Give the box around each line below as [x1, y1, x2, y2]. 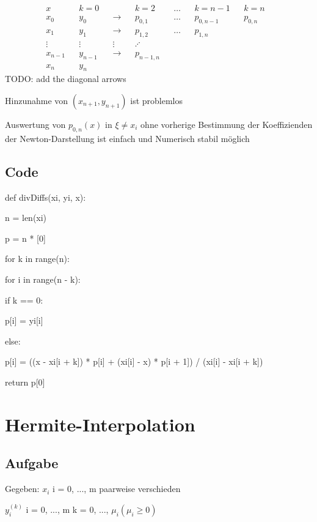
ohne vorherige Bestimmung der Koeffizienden [140, 117, 313, 130]
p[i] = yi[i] [5, 314, 43, 327]
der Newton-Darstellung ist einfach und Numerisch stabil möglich [5, 132, 250, 144]
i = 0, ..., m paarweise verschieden [53, 482, 181, 495]
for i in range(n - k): [5, 272, 81, 285]
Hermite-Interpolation [5, 411, 195, 436]
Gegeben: [5, 482, 40, 495]
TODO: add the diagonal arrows [5, 72, 126, 85]
